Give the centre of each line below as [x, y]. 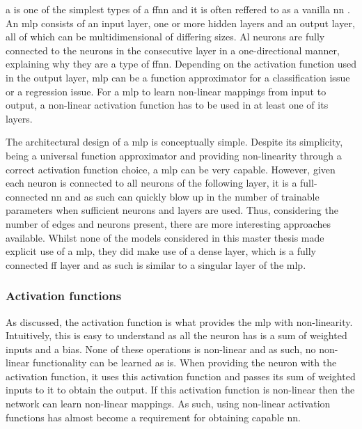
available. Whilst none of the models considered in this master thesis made [165, 237]
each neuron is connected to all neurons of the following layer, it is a [151, 183]
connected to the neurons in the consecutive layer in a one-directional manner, [173, 50]
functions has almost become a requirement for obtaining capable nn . [153, 417]
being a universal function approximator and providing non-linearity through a [174, 155]
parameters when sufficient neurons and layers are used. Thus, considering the [172, 210]
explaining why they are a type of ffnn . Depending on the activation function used [181, 64]
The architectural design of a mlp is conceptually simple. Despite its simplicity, [174, 142]
